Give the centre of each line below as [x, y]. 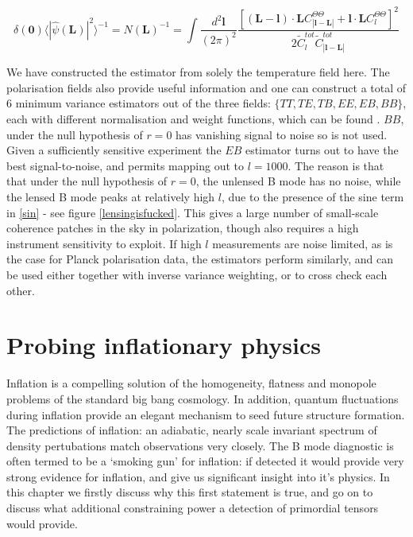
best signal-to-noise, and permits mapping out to [125, 165]
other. [21, 290]
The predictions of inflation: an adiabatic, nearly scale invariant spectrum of [192, 430]
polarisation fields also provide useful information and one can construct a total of [206, 87]
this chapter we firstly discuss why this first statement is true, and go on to [190, 492]
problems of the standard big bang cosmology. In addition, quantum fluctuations [203, 398]
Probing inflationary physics [164, 345]
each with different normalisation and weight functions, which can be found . [193, 119]
